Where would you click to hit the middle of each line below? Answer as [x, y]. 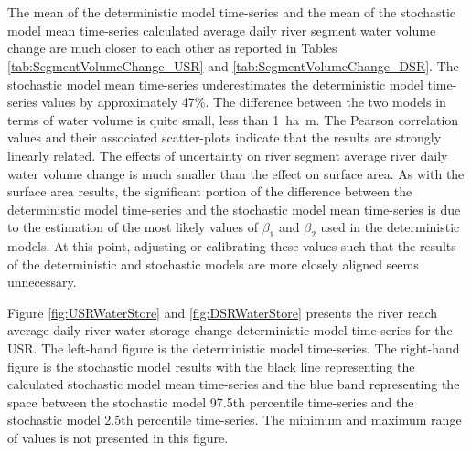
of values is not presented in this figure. [118, 438]
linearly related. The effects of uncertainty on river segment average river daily [228, 155]
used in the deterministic [390, 227]
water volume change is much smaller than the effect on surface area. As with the [236, 173]
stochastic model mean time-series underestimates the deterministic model [215, 84]
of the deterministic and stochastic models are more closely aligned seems [213, 263]
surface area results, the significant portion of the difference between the [210, 191]
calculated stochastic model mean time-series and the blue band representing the [234, 384]
